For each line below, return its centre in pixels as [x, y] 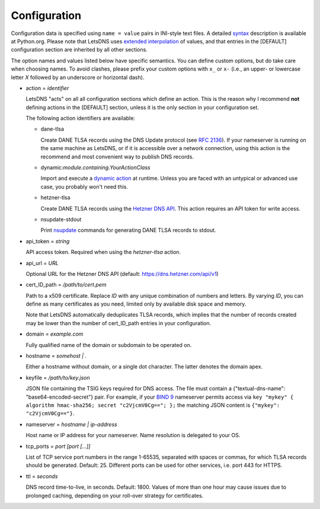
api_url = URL [42, 263]
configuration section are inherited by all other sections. [79, 50]
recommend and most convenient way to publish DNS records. [117, 157]
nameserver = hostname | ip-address [72, 424]
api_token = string [48, 241]
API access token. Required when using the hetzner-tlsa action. [103, 252]
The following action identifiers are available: [81, 118]
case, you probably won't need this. [84, 186]
